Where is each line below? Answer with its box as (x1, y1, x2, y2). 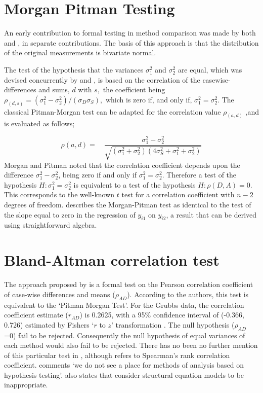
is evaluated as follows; (4, 118, 75, 129)
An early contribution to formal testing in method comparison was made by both (4, 27, 256, 38)
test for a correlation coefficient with (121, 189, 235, 200)
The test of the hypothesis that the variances (4, 64, 144, 75)
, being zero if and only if (58, 169, 137, 180)
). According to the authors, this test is (127, 289, 249, 299)
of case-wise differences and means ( (4, 289, 115, 299)
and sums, (38, 84, 70, 95)
